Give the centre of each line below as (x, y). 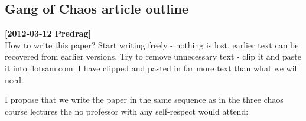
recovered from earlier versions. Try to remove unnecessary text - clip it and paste (153, 56)
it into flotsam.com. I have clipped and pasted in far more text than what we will (152, 68)
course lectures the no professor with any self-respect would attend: (127, 111)
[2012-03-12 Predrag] (48, 33)
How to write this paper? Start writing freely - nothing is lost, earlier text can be (152, 45)
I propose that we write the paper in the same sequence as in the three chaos (144, 99)
